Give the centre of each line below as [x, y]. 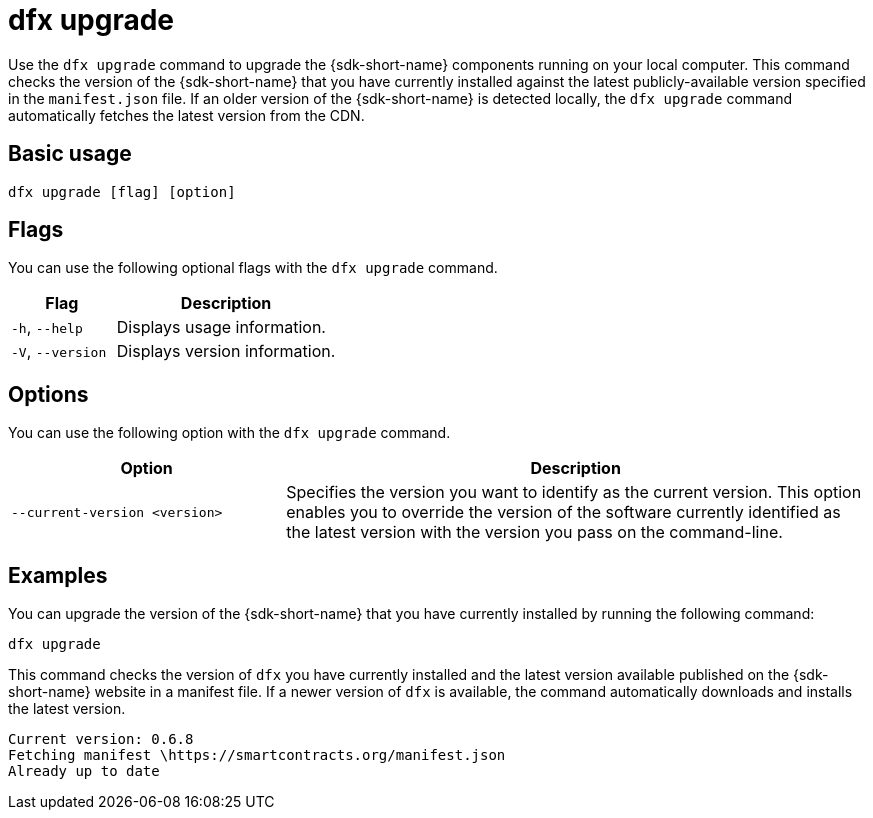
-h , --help [47, 327]
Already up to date [84, 771]
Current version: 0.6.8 [101, 739]
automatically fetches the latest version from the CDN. [186, 115]
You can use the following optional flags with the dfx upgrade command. [253, 268]
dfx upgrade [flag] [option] [122, 191]
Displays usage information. [221, 327]
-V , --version [59, 351]
